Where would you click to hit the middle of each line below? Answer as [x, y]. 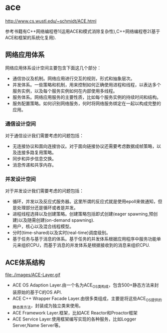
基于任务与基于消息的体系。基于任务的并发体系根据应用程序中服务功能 [84, 239]
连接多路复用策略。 [36, 153]
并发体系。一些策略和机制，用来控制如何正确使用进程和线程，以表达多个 [86, 84]
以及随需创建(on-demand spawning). [56, 220]
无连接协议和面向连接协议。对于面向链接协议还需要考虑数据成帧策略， [84, 146]
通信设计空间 [21, 124]
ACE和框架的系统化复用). [31, 37]
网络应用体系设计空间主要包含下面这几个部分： [53, 68]
